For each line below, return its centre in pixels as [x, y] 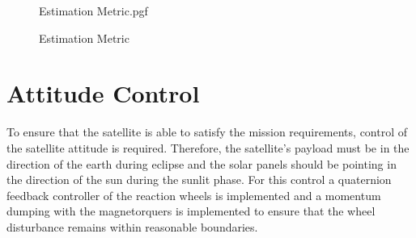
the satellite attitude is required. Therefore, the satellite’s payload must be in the [208, 147]
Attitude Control [103, 93]
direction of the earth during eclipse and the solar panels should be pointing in [202, 163]
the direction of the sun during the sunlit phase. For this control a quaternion [199, 180]
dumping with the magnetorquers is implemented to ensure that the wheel [191, 211]
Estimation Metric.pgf [93, 10]
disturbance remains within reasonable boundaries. [132, 226]
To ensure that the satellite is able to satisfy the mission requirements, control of [207, 132]
